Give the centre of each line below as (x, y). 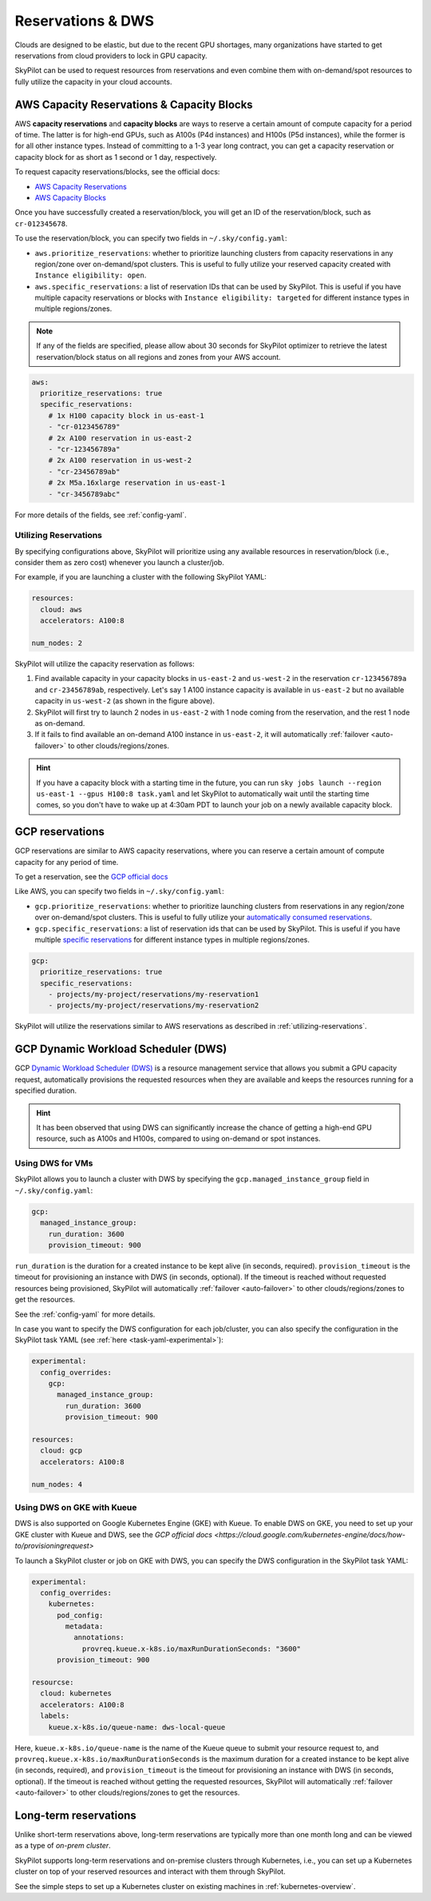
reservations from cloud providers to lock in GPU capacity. (111, 55)
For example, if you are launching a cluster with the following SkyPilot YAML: (140, 577)
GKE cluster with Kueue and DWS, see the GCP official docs (114, 1534)
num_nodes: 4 (57, 1484)
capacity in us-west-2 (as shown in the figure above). (125, 701)
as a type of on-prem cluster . (63, 1846)
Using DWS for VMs (54, 1163)
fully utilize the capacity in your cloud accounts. (93, 82)
